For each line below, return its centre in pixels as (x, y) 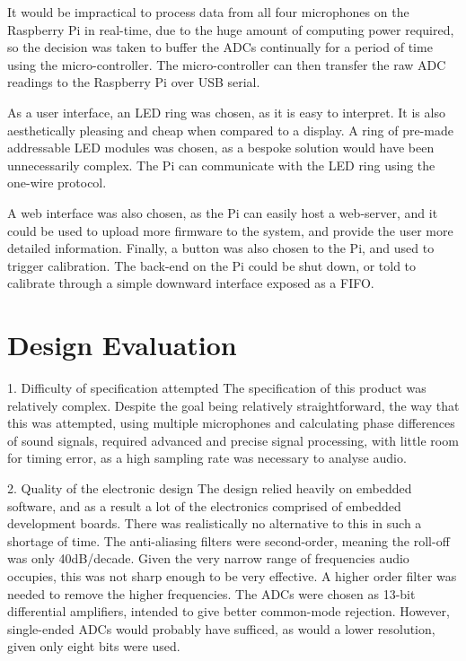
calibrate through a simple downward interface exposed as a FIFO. (191, 283)
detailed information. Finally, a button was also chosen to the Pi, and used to (221, 248)
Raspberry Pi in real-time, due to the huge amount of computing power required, (231, 29)
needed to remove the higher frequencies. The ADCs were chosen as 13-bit (211, 593)
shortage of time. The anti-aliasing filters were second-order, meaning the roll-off (229, 540)
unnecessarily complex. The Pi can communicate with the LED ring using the (221, 165)
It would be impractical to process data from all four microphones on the (208, 12)
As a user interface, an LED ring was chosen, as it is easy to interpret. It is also (226, 112)
